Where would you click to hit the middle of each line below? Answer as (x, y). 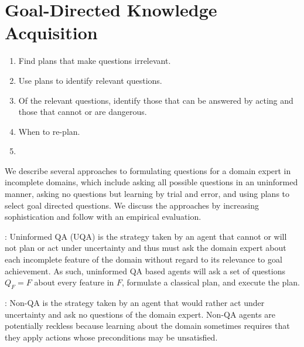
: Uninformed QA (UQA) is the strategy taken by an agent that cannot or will (146, 236)
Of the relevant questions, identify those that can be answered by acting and (156, 100)
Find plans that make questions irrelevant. (95, 61)
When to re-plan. (49, 131)
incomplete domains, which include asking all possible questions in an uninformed (151, 182)
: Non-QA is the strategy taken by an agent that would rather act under (135, 303)
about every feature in (74, 282)
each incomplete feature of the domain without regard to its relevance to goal (144, 259)
